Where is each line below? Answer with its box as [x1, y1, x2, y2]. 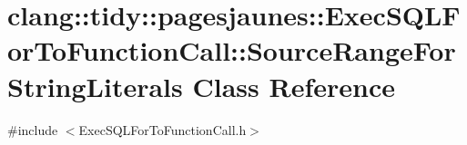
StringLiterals [7, 67, 183, 104]
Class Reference [192, 67, 395, 104]
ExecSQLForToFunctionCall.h [78, 120, 247, 139]
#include [7, 120, 58, 139]
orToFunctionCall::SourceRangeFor [7, 32, 456, 69]
